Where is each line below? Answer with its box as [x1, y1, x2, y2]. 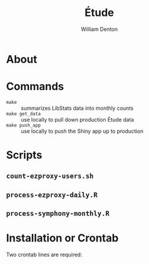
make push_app [6, 122, 41, 128]
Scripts [6, 148, 43, 162]
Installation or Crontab [6, 231, 119, 245]
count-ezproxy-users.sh [6, 172, 94, 180]
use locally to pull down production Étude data [21, 116, 134, 123]
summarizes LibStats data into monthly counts [21, 104, 134, 112]
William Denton [80, 26, 118, 33]
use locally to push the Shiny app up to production [21, 128, 144, 135]
